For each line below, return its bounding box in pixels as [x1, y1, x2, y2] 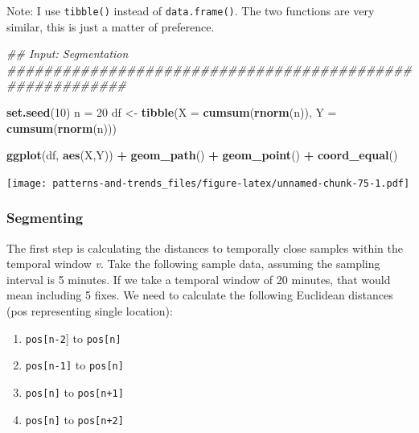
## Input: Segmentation [6, 45, 129, 62]
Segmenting [6, 208, 84, 228]
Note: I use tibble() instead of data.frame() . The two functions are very [6, 2, 375, 19]
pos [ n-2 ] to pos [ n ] [25, 329, 121, 346]
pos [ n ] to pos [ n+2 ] [25, 410, 124, 427]
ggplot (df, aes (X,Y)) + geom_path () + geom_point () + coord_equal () [6, 146, 398, 163]
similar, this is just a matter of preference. [6, 18, 215, 35]
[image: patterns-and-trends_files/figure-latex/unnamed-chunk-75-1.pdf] [6, 177, 410, 189]
